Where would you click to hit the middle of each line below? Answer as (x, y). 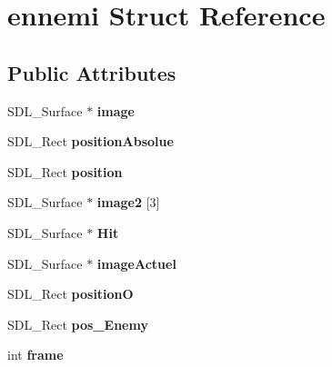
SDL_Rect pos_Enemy (78, 324)
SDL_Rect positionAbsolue (91, 141)
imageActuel (136, 263)
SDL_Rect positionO (70, 294)
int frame (35, 355)
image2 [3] (128, 202)
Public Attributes (92, 72)
